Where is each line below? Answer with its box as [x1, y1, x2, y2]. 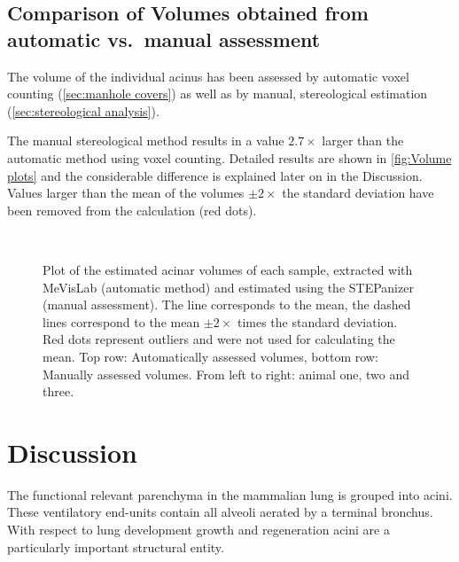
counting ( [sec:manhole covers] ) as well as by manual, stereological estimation [7, 84, 428, 103]
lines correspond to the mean [43, 312, 200, 331]
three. [43, 382, 74, 401]
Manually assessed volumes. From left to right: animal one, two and [43, 364, 410, 383]
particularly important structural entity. [7, 537, 224, 556]
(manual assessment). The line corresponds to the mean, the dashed [43, 295, 411, 314]
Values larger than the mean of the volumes [7, 183, 245, 202]
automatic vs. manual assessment [7, 25, 321, 52]
